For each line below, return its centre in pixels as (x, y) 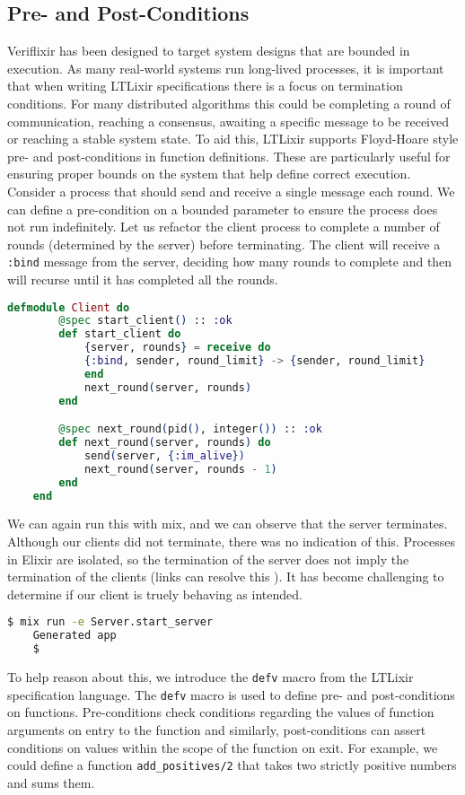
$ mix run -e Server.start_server (110, 622)
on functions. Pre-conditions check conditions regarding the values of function (221, 712)
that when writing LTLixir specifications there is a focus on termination (205, 86)
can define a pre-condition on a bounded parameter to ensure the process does (223, 209)
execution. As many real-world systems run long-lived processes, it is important (226, 68)
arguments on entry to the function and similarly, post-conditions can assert (217, 729)
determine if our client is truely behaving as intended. (155, 594)
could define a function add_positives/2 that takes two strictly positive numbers (232, 765)
